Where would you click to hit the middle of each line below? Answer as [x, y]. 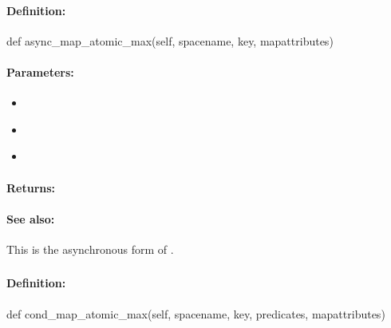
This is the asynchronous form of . [90, 249]
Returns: [31, 187]
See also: [31, 218]
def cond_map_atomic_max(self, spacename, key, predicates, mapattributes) [196, 313]
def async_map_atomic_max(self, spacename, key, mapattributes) [170, 40]
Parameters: [40, 71]
